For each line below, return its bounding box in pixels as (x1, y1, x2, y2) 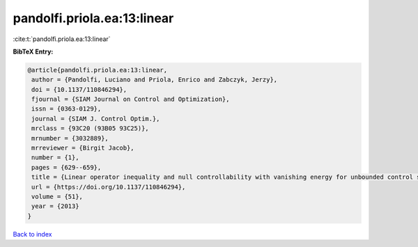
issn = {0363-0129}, (31, 105, 102, 113)
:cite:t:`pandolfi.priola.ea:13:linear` (13, 35, 111, 43)
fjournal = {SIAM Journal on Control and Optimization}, (31, 95, 230, 104)
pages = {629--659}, (31, 164, 102, 171)
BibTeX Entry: (13, 47, 54, 56)
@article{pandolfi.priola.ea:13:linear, (27, 66, 167, 74)
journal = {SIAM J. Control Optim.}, (31, 115, 160, 122)
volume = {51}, (31, 193, 84, 200)
